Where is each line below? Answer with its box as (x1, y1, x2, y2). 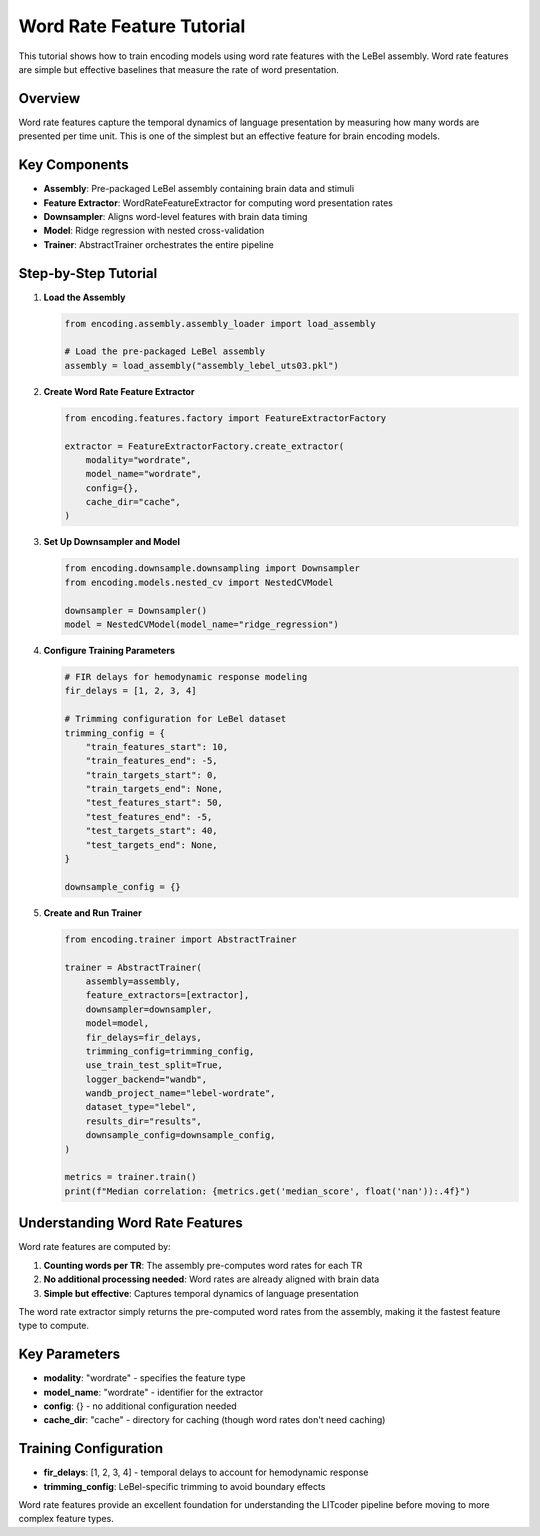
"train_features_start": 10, (85, 741, 229, 752)
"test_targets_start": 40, (85, 825, 219, 837)
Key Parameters (18, 1346, 120, 1363)
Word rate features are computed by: (18, 1241, 171, 1253)
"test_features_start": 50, (85, 797, 224, 809)
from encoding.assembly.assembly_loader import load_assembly (64, 318, 376, 329)
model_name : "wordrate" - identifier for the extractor (43, 1386, 264, 1398)
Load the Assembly (43, 291, 126, 303)
